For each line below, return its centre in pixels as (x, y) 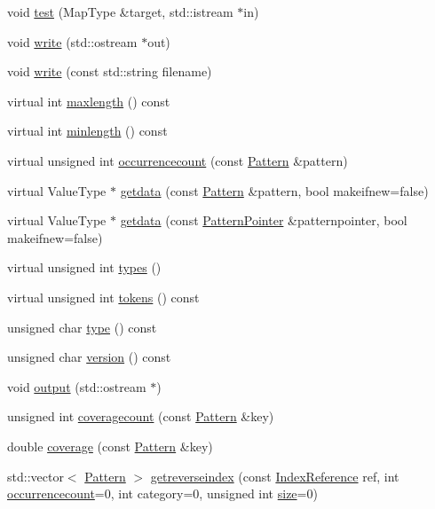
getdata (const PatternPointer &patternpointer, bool (264, 220)
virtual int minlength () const (87, 131)
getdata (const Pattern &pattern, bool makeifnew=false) (274, 190)
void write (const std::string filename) (110, 71)
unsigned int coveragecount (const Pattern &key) (141, 416)
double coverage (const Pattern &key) (110, 446)
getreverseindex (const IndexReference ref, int (275, 476)
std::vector (36, 476)
